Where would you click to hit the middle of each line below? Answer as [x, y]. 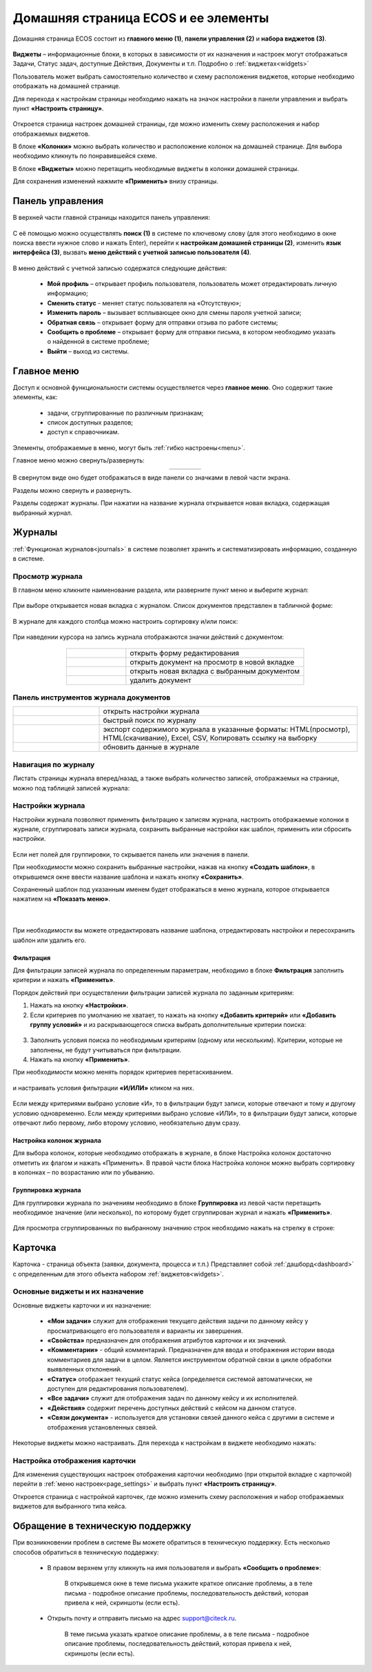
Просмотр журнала [48, 576]
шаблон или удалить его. [49, 940]
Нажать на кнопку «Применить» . [80, 1060]
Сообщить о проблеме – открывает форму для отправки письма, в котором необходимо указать [192, 332]
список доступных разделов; [90, 422]
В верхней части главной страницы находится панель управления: [111, 218]
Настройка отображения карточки [74, 1460]
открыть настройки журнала [151, 711]
